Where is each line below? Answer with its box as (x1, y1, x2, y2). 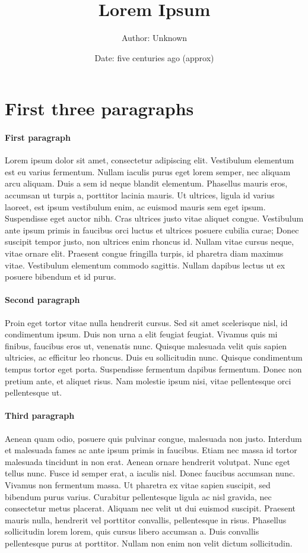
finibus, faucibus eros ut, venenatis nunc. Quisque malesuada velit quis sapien (5, 339, 287, 352)
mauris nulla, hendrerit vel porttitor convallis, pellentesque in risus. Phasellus (5, 513, 287, 526)
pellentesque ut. (5, 386, 62, 399)
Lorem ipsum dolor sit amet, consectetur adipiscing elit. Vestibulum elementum (5, 154, 294, 166)
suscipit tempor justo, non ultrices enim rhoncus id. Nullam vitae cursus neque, (5, 235, 294, 248)
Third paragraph (5, 409, 75, 422)
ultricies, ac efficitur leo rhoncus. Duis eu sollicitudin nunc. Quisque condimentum (5, 351, 303, 364)
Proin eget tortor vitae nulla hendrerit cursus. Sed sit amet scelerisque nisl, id (5, 316, 288, 328)
